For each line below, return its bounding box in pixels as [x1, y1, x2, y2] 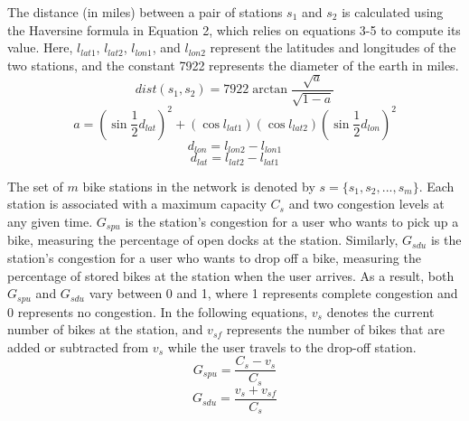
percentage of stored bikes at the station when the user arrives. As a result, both [7, 266, 455, 285]
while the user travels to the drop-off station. [167, 337, 417, 356]
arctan [252, 83, 288, 97]
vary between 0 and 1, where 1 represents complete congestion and [89, 284, 458, 303]
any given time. [7, 211, 93, 230]
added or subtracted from [7, 337, 149, 356]
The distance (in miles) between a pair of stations [7, 3, 283, 21]
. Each [418, 176, 455, 195]
